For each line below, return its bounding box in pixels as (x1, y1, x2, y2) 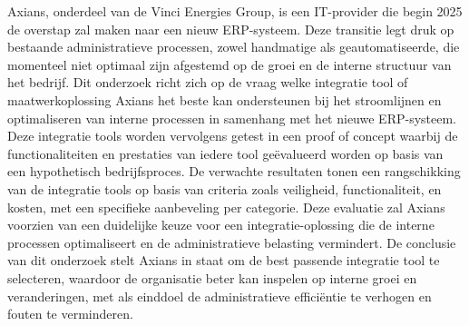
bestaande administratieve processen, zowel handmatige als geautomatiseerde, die (7, 37, 460, 56)
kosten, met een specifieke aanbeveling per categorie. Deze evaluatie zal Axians (7, 197, 445, 216)
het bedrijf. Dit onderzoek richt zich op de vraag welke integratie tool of (7, 73, 408, 92)
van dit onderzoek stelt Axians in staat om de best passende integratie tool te (7, 251, 440, 270)
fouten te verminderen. (7, 304, 133, 323)
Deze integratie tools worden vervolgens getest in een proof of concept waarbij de (7, 126, 458, 145)
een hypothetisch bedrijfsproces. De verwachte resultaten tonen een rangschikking (7, 162, 461, 181)
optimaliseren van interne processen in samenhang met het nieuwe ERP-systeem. (7, 108, 456, 127)
